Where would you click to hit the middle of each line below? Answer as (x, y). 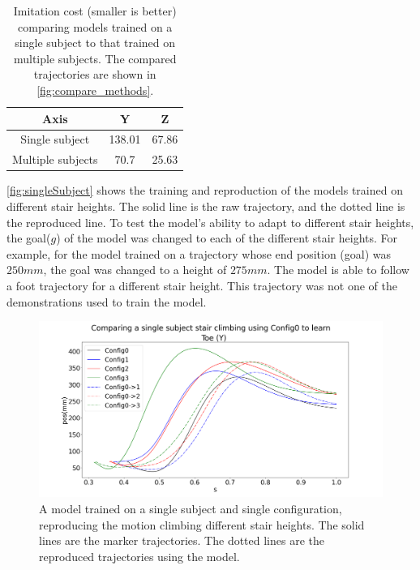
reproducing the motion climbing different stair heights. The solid (202, 524)
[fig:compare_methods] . (95, 90)
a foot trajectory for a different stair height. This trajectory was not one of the (202, 285)
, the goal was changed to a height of (135, 270)
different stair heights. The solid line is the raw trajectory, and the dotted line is (206, 206)
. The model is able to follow (338, 270)
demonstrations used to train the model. (107, 301)
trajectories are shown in (95, 74)
